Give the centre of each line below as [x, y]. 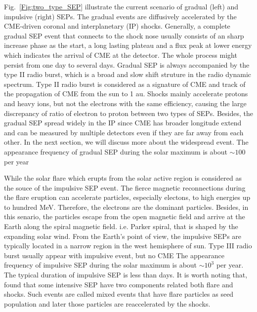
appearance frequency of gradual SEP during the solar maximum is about [116, 151]
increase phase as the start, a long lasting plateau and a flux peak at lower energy [128, 45]
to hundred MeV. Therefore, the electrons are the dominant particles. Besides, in [126, 207]
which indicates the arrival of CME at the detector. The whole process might [121, 55]
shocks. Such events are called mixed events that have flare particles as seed [119, 294]
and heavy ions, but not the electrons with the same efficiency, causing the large [125, 103]
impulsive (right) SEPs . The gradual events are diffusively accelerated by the [120, 16]
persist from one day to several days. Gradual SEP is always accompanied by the [127, 64]
